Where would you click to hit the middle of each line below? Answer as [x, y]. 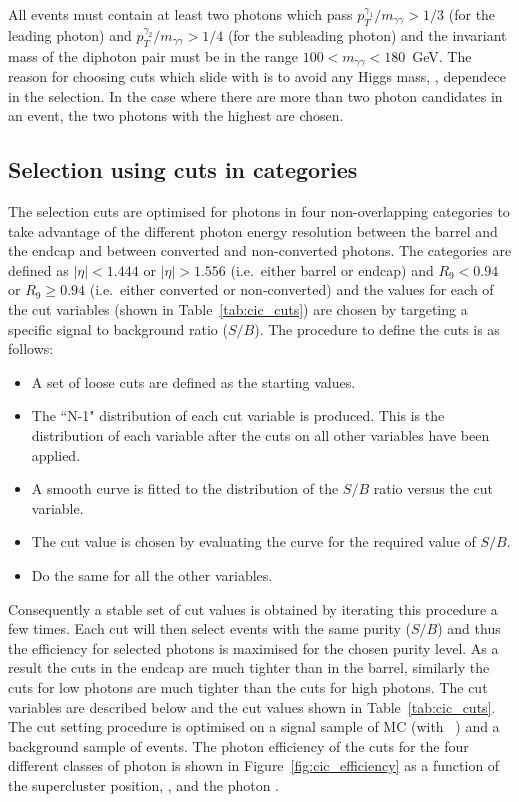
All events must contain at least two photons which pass [180, 14]
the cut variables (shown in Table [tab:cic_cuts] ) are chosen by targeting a [238, 309]
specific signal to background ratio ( [118, 328]
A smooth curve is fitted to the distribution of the [185, 488]
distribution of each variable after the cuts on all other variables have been [260, 434]
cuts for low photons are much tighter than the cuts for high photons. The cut [248, 686]
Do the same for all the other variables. [152, 574]
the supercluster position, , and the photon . [144, 784]
